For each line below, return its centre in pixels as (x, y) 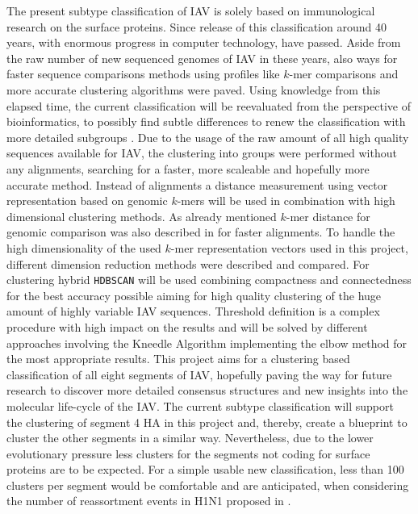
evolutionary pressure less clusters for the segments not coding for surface (188, 453)
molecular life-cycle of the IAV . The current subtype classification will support (200, 405)
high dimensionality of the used (84, 247)
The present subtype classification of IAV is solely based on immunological (191, 10)
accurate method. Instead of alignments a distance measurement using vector (197, 184)
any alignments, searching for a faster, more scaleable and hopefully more (188, 168)
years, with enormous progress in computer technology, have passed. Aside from (204, 42)
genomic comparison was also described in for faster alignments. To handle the (201, 232)
